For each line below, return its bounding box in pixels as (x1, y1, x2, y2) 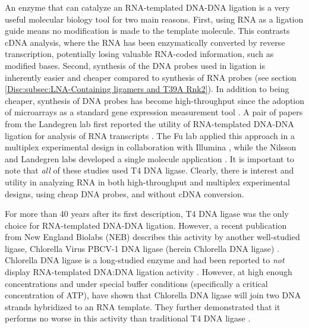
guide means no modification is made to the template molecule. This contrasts (5, 24, 290, 37)
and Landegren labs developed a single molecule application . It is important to (5, 152, 294, 165)
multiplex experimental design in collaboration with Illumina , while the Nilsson (5, 141, 297, 153)
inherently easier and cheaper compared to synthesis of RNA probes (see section (5, 71, 297, 83)
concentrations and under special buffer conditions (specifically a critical (5, 277, 268, 289)
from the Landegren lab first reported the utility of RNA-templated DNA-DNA (5, 117, 294, 130)
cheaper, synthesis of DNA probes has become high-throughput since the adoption (5, 94, 305, 106)
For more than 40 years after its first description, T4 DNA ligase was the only (5, 207, 289, 220)
